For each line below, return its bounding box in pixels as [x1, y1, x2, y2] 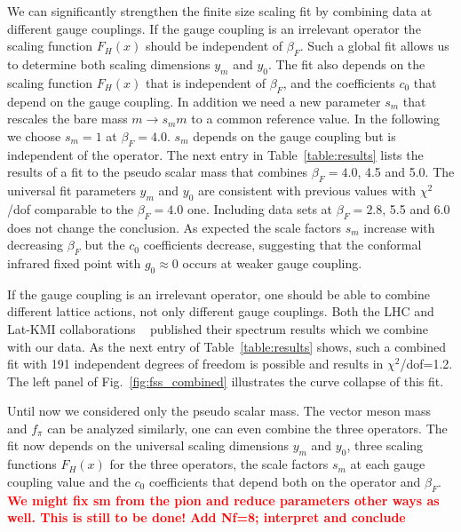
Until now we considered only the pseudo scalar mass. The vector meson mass [7, 401, 432, 420]
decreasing [7, 235, 64, 254]
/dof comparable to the [7, 199, 133, 218]
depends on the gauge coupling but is [193, 126, 396, 145]
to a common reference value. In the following [191, 109, 440, 128]
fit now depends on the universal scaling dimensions [7, 436, 289, 455]
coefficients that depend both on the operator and [148, 472, 421, 490]
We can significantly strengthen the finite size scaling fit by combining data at [7, 2, 433, 20]
